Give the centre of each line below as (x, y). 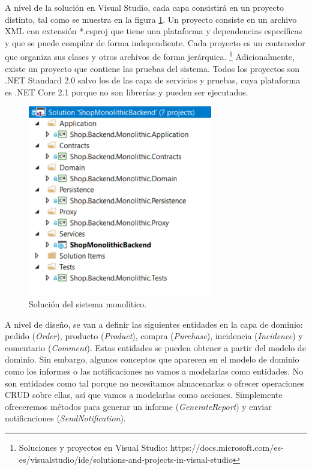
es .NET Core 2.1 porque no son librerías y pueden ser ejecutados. (127, 92)
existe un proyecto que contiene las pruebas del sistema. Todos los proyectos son (152, 68)
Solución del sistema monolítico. (88, 304)
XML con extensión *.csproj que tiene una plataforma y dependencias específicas (154, 31)
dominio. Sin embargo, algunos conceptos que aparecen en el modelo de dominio (152, 359)
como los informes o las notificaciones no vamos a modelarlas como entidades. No (154, 371)
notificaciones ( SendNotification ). (65, 418)
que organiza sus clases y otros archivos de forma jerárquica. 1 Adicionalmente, (150, 56)
